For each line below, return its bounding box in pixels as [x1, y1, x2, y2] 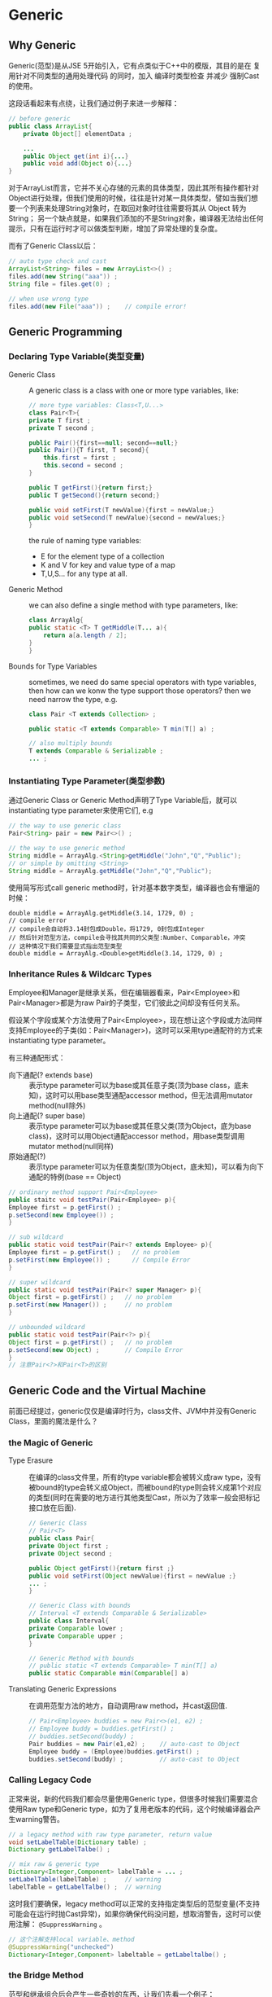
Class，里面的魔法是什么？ [8, 1416, 99, 1426]
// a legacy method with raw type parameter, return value [8, 1830, 213, 1838]
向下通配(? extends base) [8, 1069, 93, 1080]
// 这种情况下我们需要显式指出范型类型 [8, 942, 123, 950]
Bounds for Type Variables [8, 661, 97, 671]
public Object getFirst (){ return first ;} [28, 1564, 175, 1573]
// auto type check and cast [8, 257, 107, 266]
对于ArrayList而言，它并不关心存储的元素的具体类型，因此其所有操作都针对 [8, 183, 260, 193]
